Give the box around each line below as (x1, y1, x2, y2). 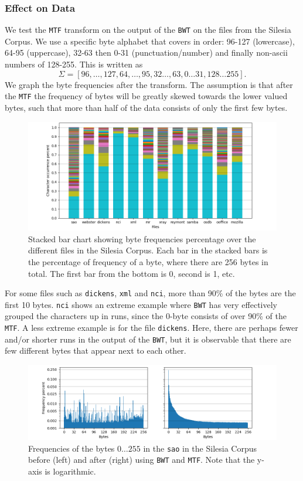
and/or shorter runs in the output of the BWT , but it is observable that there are (5, 333, 291, 345)
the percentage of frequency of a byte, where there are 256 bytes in (28, 255, 268, 267)
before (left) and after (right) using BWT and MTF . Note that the (28, 453, 255, 466)
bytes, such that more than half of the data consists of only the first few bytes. (5, 101, 288, 113)
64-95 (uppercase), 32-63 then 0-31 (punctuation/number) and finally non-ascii (5, 46, 288, 59)
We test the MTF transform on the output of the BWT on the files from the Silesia (5, 23, 291, 36)
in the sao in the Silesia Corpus (143, 442, 257, 454)
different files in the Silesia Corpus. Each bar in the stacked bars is (28, 244, 268, 256)
